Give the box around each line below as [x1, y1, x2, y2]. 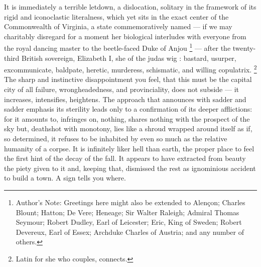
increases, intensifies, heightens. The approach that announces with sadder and [4, 94, 246, 104]
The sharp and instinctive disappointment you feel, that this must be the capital [4, 74, 252, 84]
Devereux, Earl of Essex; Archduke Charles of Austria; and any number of [16, 226, 244, 237]
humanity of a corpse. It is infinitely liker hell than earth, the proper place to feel [4, 143, 254, 153]
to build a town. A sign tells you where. [4, 172, 126, 183]
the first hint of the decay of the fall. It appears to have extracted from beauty [4, 153, 246, 163]
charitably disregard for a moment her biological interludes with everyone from [4, 31, 246, 41]
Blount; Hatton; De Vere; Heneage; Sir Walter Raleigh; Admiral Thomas [16, 207, 239, 217]
